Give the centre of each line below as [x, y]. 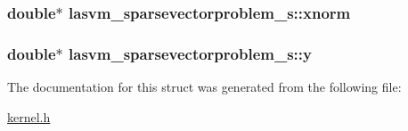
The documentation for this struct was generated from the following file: [204, 87]
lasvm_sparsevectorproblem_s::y [190, 53]
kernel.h [29, 116]
